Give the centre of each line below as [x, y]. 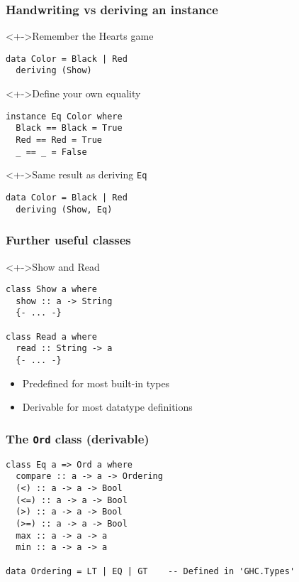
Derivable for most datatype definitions [107, 407]
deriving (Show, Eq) [64, 209]
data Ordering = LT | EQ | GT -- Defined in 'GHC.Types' [151, 571]
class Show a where [51, 290]
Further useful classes [68, 240]
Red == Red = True [59, 140]
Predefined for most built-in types [96, 383]
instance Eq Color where [64, 116]
